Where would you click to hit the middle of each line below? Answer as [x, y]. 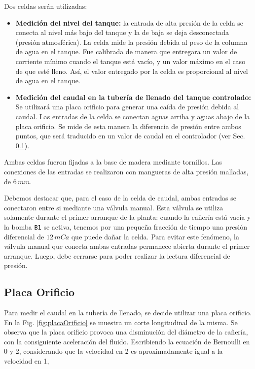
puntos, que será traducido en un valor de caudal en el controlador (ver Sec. [130, 136]
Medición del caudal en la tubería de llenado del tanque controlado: [133, 97]
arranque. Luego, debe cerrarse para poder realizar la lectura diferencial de [117, 255]
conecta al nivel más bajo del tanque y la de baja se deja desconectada [122, 32]
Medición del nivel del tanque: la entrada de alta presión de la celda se [129, 22]
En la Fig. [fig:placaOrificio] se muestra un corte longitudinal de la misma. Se [121, 322]
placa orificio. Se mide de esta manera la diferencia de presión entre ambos [128, 126]
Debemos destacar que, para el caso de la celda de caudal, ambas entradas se [120, 198]
